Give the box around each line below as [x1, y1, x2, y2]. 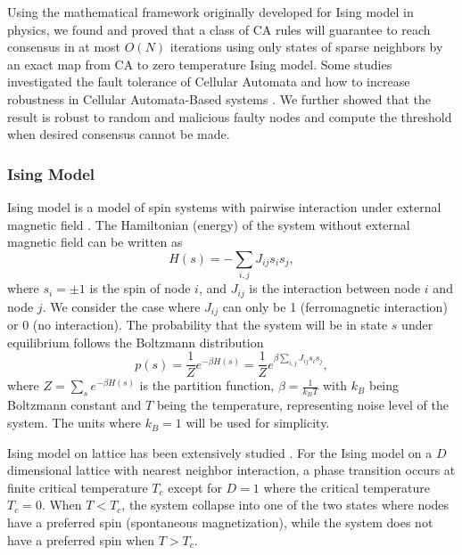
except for [168, 477, 222, 496]
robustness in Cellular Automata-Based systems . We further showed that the [7, 89, 431, 108]
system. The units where [7, 413, 141, 432]
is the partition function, [139, 376, 275, 395]
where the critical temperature [263, 477, 430, 496]
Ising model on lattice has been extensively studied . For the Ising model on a [7, 443, 433, 461]
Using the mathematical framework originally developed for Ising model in [7, 3, 414, 20]
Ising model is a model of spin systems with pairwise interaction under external [7, 197, 441, 216]
